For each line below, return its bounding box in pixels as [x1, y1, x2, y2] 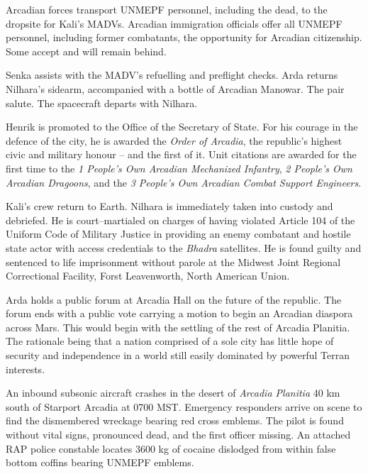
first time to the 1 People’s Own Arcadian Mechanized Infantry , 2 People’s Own [6, 160, 352, 175]
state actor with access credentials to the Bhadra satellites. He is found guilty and [6, 240, 362, 255]
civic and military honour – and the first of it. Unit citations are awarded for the [6, 147, 357, 162]
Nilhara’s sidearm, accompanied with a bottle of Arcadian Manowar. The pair [6, 81, 345, 96]
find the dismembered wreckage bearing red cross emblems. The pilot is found [6, 413, 344, 428]
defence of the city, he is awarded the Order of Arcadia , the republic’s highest [6, 133, 342, 148]
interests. [6, 361, 45, 376]
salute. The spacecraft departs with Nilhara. [6, 95, 198, 110]
